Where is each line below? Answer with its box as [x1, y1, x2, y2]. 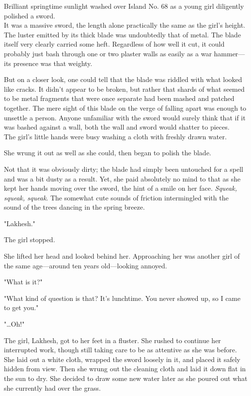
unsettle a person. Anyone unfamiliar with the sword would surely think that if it [4, 112, 246, 122]
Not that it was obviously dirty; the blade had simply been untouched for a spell [4, 164, 243, 174]
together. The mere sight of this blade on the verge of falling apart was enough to [4, 102, 247, 113]
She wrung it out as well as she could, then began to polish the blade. [4, 148, 211, 158]
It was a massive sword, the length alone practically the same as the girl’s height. [4, 20, 245, 30]
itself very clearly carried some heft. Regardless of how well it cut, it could [4, 39, 225, 49]
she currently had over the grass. [4, 382, 101, 393]
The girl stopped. [4, 234, 55, 245]
